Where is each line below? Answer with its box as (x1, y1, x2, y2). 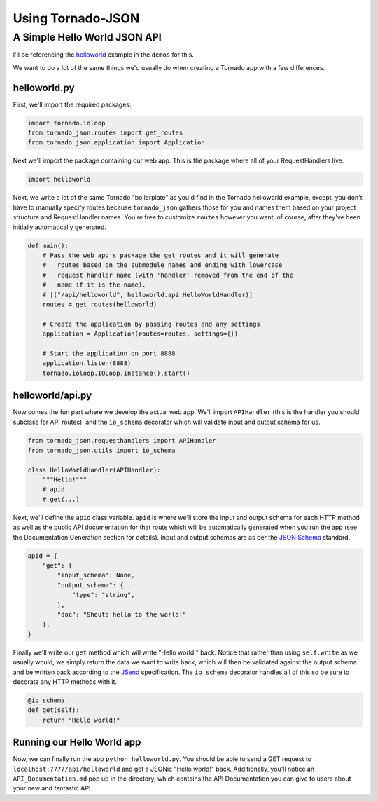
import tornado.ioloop (27, 119, 106, 127)
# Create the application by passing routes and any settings (42, 320, 260, 328)
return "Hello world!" (42, 716, 120, 724)
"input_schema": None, (57, 571, 136, 580)
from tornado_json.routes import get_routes (27, 129, 183, 137)
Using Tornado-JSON (13, 11, 140, 26)
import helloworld (27, 175, 91, 184)
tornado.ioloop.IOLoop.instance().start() (42, 369, 190, 377)
